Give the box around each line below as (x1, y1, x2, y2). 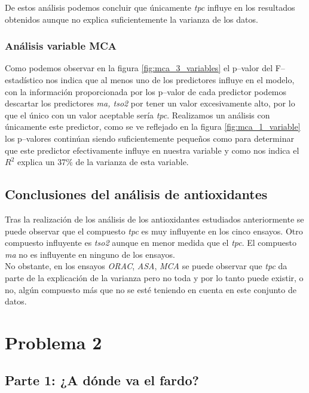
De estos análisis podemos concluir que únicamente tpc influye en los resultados (5, 1, 295, 13)
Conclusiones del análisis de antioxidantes (5, 185, 268, 203)
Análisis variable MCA (5, 38, 117, 53)
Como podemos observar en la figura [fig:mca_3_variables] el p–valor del (5, 62, 273, 74)
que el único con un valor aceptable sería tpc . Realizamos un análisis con (5, 108, 270, 121)
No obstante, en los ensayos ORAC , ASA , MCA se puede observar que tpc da (5, 260, 287, 272)
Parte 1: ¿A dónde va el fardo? (5, 371, 199, 389)
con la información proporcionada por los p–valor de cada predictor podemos (5, 85, 287, 98)
